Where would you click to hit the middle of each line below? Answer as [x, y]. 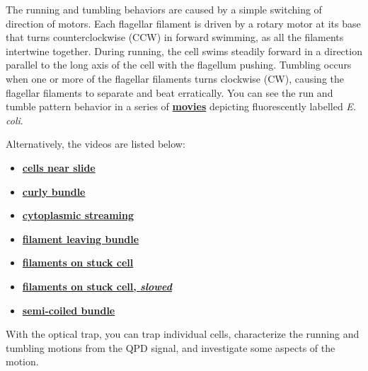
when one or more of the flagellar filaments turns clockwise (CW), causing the [175, 78]
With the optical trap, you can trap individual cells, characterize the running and [183, 334]
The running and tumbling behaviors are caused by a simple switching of [164, 9]
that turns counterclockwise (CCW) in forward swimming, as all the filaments [175, 37]
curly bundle [54, 191]
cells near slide [59, 167]
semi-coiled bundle [69, 310]
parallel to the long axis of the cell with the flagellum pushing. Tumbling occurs [179, 65]
